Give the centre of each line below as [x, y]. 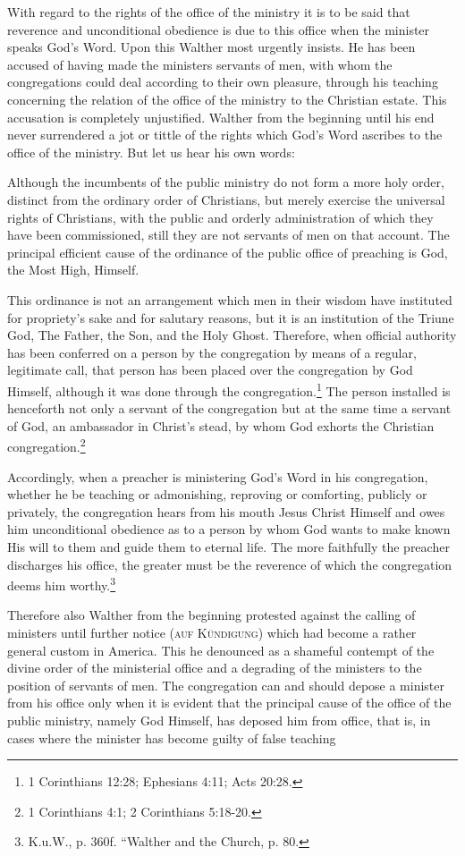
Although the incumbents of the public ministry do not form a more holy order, [226, 182]
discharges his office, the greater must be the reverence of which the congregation [230, 564]
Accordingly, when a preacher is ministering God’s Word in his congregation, [218, 476]
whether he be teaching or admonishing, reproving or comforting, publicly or [217, 494]
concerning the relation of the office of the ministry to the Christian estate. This [227, 99]
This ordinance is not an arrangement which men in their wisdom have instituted [230, 299]
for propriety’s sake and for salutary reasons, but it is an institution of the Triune [231, 317]
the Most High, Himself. [73, 270]
